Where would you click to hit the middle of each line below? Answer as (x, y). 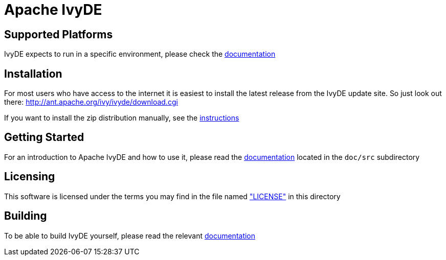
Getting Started (44, 137)
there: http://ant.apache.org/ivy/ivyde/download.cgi (91, 102)
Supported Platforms (59, 34)
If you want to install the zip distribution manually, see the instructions (122, 118)
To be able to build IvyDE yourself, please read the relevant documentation (130, 235)
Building (26, 216)
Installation (33, 74)
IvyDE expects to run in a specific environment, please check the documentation (140, 54)
